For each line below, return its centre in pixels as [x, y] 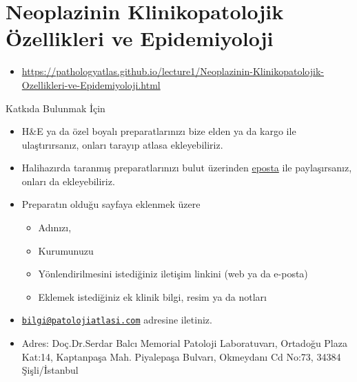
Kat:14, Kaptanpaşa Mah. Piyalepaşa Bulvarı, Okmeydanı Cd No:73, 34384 [181, 356]
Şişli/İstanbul [50, 370]
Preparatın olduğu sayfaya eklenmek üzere [111, 204]
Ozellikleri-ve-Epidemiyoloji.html [91, 84]
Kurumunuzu [66, 250]
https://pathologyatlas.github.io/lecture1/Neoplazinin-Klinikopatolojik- [173, 71]
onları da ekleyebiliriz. [68, 181]
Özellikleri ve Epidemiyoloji [140, 38]
